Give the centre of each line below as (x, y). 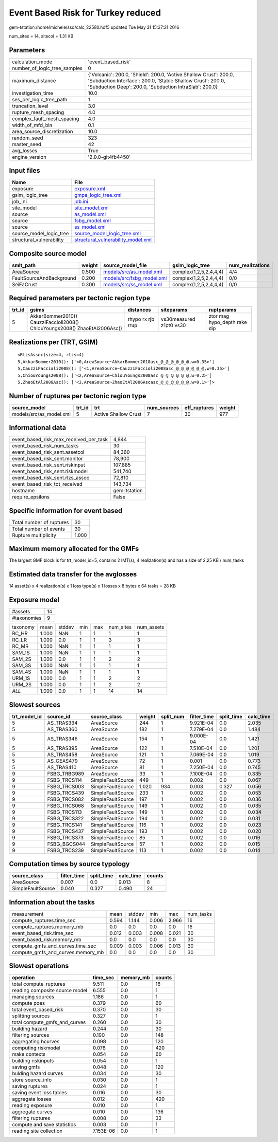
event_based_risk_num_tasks (45, 446)
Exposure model (34, 600)
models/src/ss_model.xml (132, 284)
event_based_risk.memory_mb (47, 939)
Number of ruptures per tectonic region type (78, 396)
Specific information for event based (66, 510)
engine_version (29, 157)
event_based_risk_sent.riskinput (49, 465)
